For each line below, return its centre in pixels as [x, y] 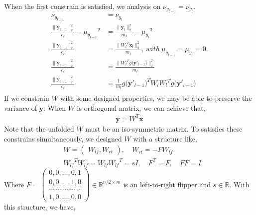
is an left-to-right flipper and [167, 184]
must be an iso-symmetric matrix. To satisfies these [164, 129]
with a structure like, [165, 138]
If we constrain [27, 98]
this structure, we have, [40, 207]
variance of [21, 107]
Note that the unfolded [39, 129]
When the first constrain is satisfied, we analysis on [82, 6]
